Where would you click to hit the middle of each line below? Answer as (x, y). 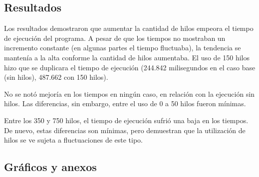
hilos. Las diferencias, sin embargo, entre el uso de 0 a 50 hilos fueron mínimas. (125, 103)
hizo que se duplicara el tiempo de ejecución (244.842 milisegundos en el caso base (130, 67)
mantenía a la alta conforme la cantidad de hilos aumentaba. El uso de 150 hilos (127, 57)
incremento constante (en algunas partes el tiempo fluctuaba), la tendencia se (123, 48)
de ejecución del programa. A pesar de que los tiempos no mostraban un (115, 38)
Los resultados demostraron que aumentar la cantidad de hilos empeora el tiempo (129, 28)
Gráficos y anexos (50, 167)
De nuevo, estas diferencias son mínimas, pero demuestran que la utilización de (125, 130)
